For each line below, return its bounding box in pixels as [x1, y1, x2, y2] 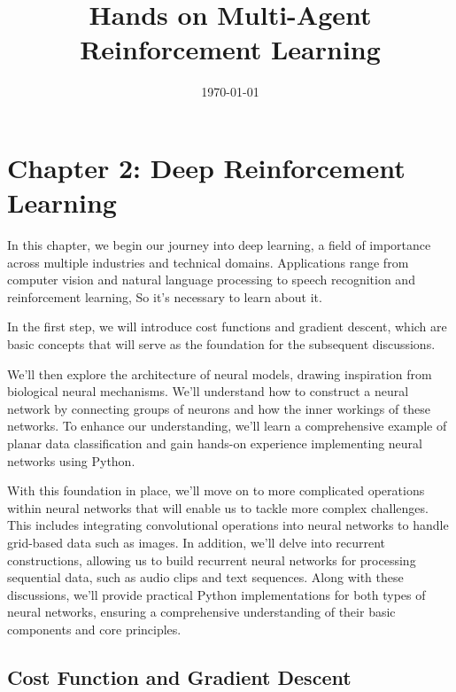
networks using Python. [7, 451, 135, 470]
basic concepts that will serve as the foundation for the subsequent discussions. [7, 335, 436, 353]
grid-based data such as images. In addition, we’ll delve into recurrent [7, 533, 386, 551]
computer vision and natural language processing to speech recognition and [7, 270, 415, 289]
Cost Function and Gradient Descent [7, 663, 352, 690]
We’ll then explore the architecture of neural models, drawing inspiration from [7, 364, 432, 383]
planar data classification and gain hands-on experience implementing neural [7, 433, 422, 452]
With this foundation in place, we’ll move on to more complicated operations [7, 481, 425, 500]
